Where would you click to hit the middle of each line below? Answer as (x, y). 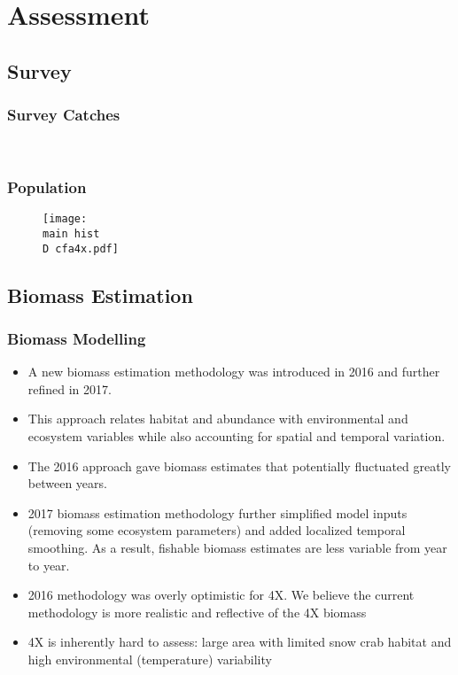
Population (47, 186)
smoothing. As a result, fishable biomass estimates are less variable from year (237, 547)
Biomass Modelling (77, 338)
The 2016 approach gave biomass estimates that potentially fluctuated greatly (239, 466)
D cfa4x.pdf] (81, 248)
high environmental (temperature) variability (150, 659)
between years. (67, 483)
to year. (49, 565)
